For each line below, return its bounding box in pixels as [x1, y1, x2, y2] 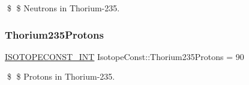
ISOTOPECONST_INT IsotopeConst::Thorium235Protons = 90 [5, 50, 244, 62]
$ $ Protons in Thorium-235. [7, 70, 115, 83]
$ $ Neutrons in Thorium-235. [7, 2, 120, 14]
